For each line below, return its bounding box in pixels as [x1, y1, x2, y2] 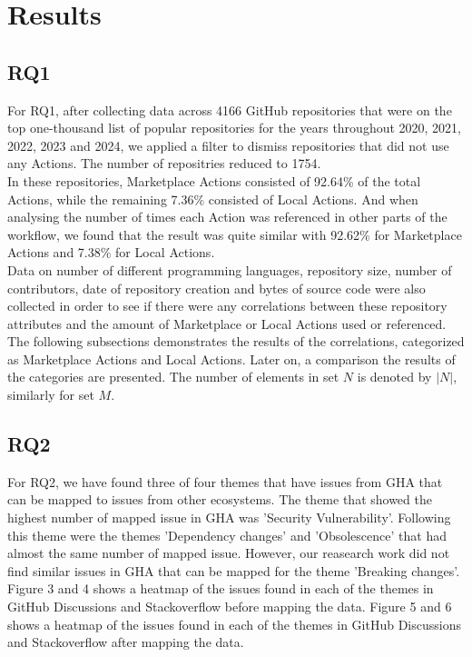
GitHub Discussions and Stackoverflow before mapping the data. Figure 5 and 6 [7, 597, 452, 616]
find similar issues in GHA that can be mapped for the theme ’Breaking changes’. [7, 561, 460, 580]
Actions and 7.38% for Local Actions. [7, 243, 215, 262]
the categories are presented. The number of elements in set [7, 367, 339, 386]
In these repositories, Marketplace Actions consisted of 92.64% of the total [7, 171, 421, 190]
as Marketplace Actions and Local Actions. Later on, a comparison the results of [7, 349, 456, 368]
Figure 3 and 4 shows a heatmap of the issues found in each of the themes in [7, 579, 434, 598]
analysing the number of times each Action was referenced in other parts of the [7, 207, 447, 226]
